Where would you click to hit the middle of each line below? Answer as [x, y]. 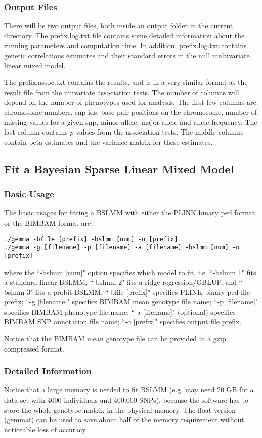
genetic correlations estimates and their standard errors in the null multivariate [127, 55]
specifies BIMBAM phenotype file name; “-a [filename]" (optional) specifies [120, 311]
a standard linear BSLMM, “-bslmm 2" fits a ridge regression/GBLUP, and [120, 282]
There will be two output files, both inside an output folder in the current [119, 26]
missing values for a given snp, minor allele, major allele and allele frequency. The [131, 122]
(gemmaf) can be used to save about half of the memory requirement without [124, 420]
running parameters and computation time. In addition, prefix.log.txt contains [125, 45]
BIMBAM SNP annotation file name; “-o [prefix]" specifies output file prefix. [123, 321]
